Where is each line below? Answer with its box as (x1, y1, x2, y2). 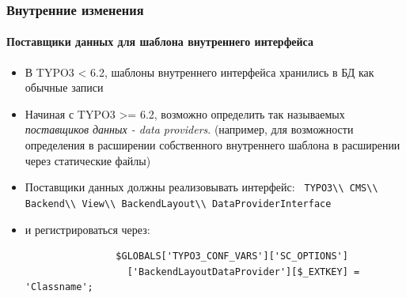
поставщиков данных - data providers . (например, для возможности (25, 121, 354, 138)
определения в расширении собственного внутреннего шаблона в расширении (25, 137, 400, 153)
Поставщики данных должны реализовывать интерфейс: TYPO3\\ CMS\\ (25, 179, 378, 195)
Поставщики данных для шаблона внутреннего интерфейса (6, 33, 313, 50)
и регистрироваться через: (25, 221, 150, 237)
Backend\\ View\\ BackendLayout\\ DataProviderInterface (25, 198, 332, 209)
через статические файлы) (25, 152, 151, 168)
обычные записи (25, 79, 104, 96)
